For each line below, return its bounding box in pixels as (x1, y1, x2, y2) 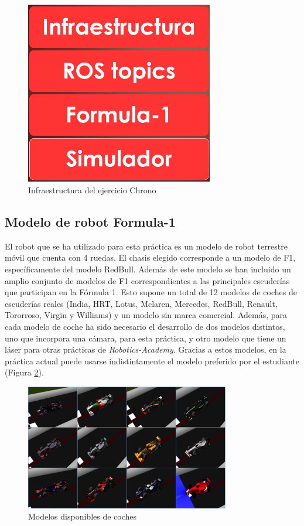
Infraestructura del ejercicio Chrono (28, 183, 156, 196)
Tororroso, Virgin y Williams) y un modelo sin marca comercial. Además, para (5, 309, 288, 321)
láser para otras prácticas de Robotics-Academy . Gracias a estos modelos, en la (5, 343, 286, 356)
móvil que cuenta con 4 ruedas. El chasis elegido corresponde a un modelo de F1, (5, 251, 296, 264)
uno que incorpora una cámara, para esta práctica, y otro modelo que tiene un (5, 332, 286, 344)
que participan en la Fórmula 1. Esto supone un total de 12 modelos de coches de (5, 286, 297, 298)
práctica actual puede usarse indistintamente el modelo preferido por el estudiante (5, 354, 299, 367)
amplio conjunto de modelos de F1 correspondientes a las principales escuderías (5, 274, 290, 286)
